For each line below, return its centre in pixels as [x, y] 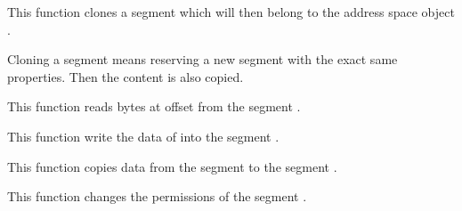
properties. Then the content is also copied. [126, 76]
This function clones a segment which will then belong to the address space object [231, 12]
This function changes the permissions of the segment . [157, 196]
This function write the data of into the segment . [143, 136]
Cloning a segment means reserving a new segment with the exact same [203, 59]
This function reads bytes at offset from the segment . [154, 106]
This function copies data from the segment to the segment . [172, 166]
